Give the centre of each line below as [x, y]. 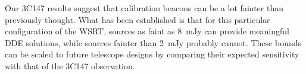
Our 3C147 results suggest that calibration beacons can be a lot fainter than [144, 8]
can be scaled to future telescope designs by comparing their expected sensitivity [152, 54]
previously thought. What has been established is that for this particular [138, 19]
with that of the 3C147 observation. [70, 65]
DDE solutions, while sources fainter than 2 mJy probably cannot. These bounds [153, 42]
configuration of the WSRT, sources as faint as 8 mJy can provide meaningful [147, 31]
